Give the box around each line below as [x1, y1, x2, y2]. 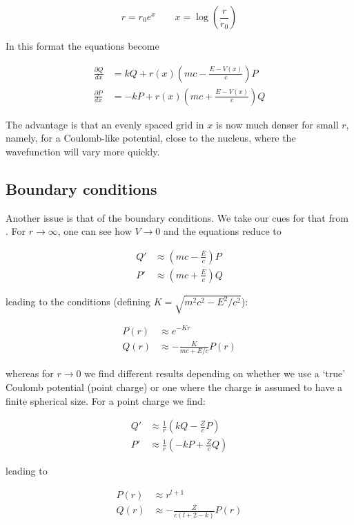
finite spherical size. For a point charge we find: [6, 393, 206, 408]
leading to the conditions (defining [6, 294, 151, 309]
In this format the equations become [6, 39, 159, 52]
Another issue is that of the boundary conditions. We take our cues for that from [6, 210, 348, 225]
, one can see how [57, 224, 132, 238]
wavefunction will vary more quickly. [6, 144, 160, 158]
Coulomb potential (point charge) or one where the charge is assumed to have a [6, 380, 343, 394]
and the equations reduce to [163, 224, 282, 238]
